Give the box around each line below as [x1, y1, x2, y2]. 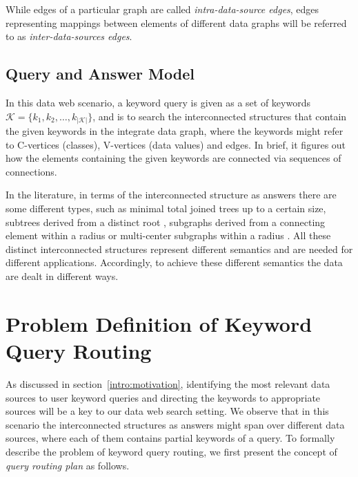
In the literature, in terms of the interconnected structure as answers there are [6, 187, 337, 202]
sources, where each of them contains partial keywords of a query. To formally [6, 431, 335, 445]
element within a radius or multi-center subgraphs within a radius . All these [6, 228, 331, 243]
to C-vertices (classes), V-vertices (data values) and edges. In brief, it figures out [6, 137, 346, 151]
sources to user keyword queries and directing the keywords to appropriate [6, 390, 321, 404]
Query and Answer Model [6, 63, 195, 84]
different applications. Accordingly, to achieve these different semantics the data [6, 255, 343, 270]
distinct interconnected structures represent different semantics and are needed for [6, 241, 353, 256]
